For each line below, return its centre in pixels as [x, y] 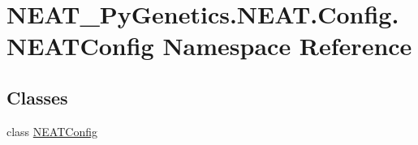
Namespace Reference [287, 46]
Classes [37, 97]
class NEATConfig [52, 131]
